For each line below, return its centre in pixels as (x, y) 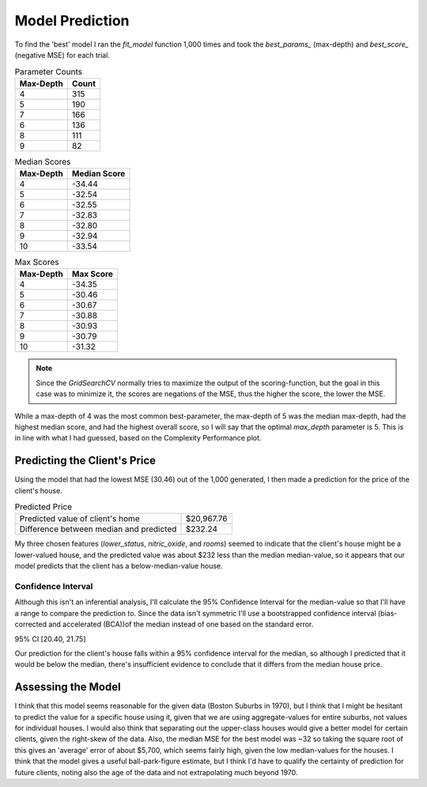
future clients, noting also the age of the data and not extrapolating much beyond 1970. (156, 772)
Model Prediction (72, 21)
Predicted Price (43, 507)
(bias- (387, 613)
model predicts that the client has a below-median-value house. (119, 566)
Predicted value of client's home (79, 519)
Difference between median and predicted (98, 529)
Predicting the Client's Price (85, 461)
